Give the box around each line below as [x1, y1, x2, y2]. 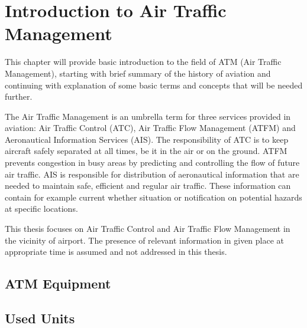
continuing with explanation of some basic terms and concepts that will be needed [5, 78, 303, 91]
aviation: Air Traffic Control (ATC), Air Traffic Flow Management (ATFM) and [5, 122, 296, 134]
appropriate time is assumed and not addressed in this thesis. [5, 245, 227, 258]
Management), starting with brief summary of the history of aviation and [5, 67, 271, 79]
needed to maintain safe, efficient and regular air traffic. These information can [5, 179, 291, 192]
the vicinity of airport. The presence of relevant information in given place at [5, 234, 285, 246]
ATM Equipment [5, 274, 111, 293]
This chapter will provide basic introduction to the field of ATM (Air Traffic [5, 55, 282, 68]
